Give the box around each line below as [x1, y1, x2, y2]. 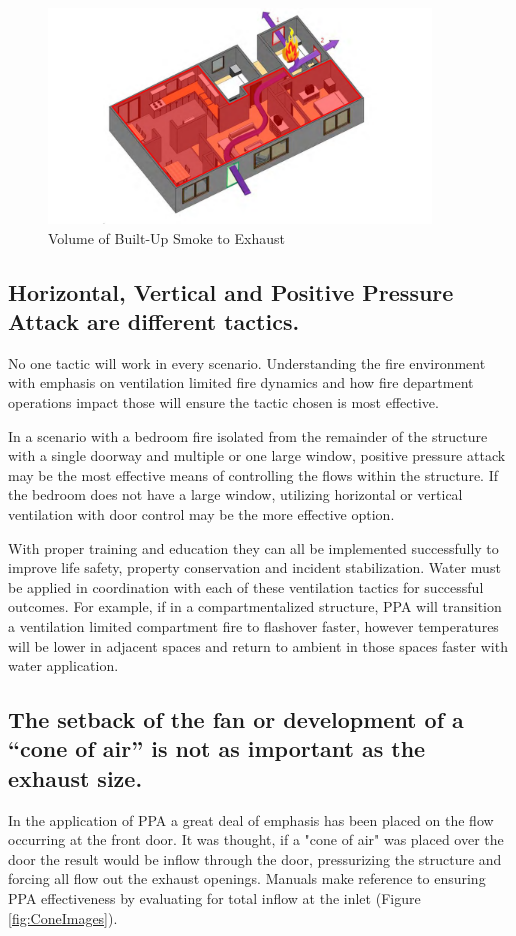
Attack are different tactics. [8, 305, 300, 336]
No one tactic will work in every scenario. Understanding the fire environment [8, 352, 486, 373]
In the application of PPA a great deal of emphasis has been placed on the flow [8, 809, 494, 830]
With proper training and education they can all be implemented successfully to [8, 537, 499, 558]
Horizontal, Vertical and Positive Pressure [8, 276, 454, 307]
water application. [8, 655, 119, 676]
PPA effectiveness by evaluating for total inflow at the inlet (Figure [8, 888, 421, 909]
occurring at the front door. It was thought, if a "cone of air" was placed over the [8, 829, 504, 850]
